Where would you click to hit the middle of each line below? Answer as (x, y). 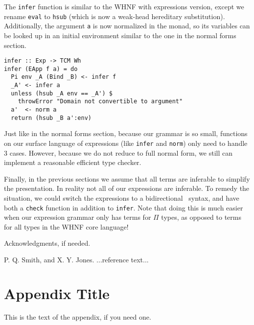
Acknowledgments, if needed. (47, 243)
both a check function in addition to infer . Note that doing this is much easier (124, 207)
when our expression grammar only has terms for (78, 217)
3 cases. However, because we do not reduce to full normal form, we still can (118, 152)
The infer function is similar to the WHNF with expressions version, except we (124, 6)
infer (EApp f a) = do (41, 69)
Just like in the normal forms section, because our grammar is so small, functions (126, 133)
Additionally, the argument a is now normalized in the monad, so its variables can (127, 26)
